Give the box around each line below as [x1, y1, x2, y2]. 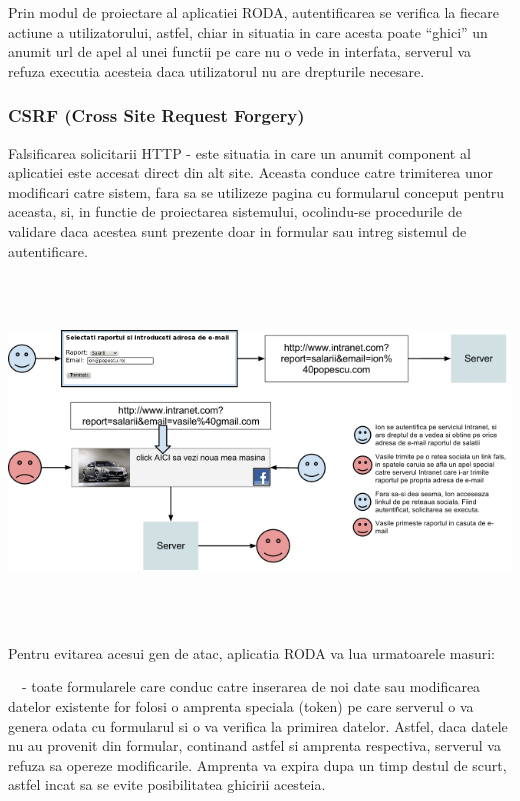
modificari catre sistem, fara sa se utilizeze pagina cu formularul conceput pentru [8, 181, 504, 202]
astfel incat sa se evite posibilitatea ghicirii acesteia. [8, 774, 326, 795]
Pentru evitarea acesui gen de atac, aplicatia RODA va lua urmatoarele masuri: [8, 642, 496, 663]
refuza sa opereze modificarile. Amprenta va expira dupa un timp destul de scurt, [8, 754, 507, 775]
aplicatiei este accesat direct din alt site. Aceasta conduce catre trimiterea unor [8, 162, 493, 183]
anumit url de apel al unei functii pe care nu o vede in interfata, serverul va [8, 41, 472, 62]
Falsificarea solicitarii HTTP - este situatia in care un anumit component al [8, 142, 471, 163]
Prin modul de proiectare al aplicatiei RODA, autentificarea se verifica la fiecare [8, 2, 499, 22]
